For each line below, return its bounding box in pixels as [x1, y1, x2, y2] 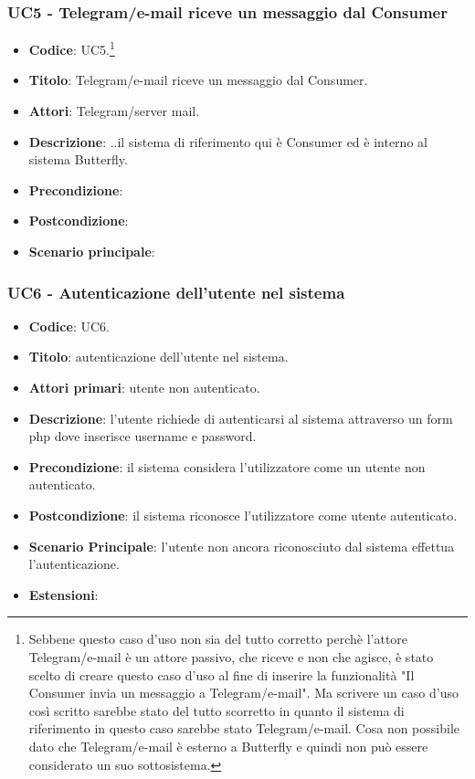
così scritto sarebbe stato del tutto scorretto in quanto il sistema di [28, 700, 405, 720]
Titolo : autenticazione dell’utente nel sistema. [28, 347, 289, 366]
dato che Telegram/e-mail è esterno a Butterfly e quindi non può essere [28, 736, 428, 755]
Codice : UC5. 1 [28, 37, 115, 58]
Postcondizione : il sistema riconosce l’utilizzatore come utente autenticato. [28, 506, 458, 524]
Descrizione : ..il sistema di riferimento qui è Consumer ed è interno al [28, 132, 427, 151]
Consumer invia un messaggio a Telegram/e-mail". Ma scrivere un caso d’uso [28, 683, 459, 702]
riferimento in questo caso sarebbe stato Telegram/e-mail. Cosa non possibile [28, 719, 460, 738]
